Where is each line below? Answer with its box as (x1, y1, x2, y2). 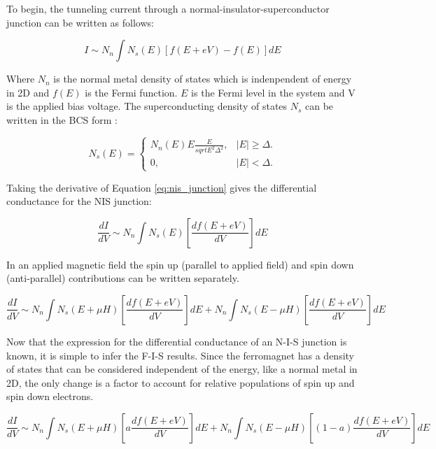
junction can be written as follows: (6, 15, 154, 29)
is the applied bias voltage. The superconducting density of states (6, 99, 288, 113)
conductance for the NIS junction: (6, 194, 152, 208)
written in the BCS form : (6, 112, 118, 127)
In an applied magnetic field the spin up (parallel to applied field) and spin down (6, 257, 354, 271)
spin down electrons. (6, 389, 94, 404)
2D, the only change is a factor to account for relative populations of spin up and (6, 375, 355, 390)
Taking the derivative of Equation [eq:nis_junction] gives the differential (6, 180, 317, 194)
